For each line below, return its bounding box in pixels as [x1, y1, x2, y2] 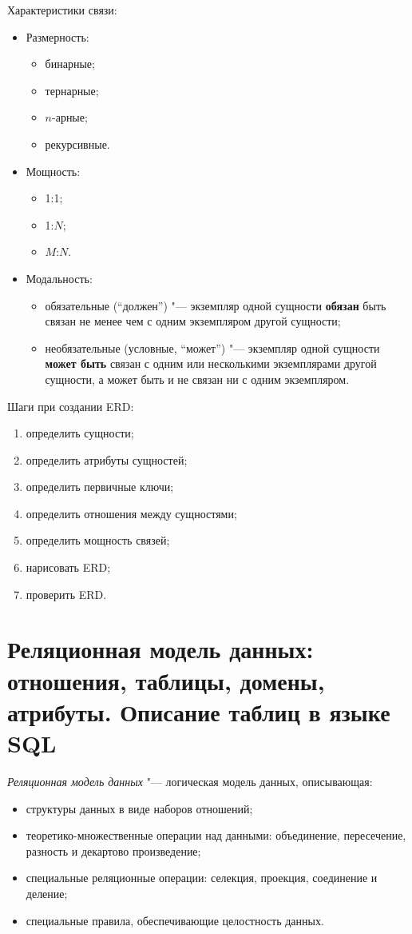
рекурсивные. [45, 135, 110, 152]
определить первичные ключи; [26, 478, 174, 495]
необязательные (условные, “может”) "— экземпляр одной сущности [45, 339, 380, 356]
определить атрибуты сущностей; [26, 451, 188, 468]
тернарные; [45, 82, 99, 98]
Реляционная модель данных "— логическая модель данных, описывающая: [7, 772, 373, 789]
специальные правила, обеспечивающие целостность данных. [26, 912, 324, 928]
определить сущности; [26, 425, 134, 441]
